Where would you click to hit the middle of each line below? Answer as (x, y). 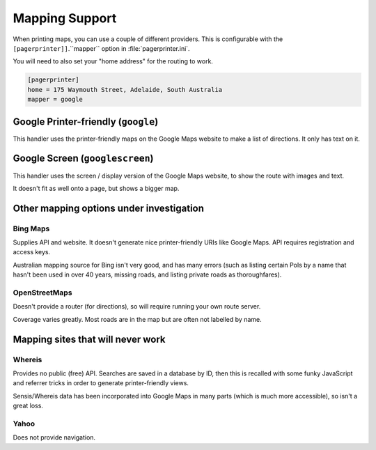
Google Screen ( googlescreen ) (83, 158)
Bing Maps (31, 228)
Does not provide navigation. (54, 437)
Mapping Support (65, 18)
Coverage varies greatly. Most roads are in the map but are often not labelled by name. (137, 319)
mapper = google (55, 100)
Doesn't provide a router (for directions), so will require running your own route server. (137, 307)
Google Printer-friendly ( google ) (86, 122)
